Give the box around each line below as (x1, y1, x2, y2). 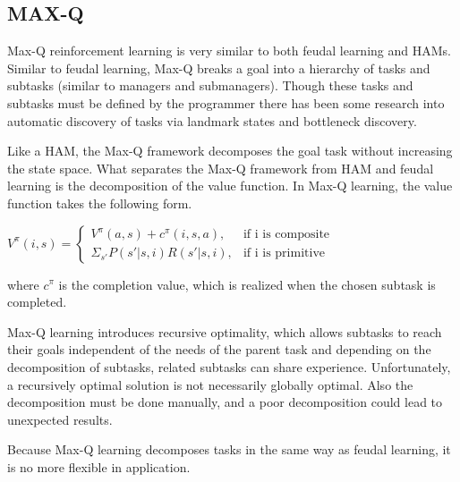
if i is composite (243, 228, 330, 241)
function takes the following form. (7, 193, 192, 212)
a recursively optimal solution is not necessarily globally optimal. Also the (7, 375, 413, 393)
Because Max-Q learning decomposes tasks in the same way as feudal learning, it (7, 440, 451, 459)
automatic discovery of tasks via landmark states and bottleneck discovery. (7, 111, 417, 130)
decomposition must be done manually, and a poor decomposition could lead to (7, 393, 443, 411)
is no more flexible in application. (7, 457, 191, 476)
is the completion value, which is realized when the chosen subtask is (58, 275, 436, 293)
